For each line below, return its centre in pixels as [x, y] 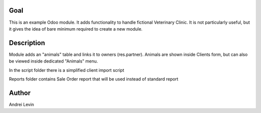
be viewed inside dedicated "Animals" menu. [53, 61]
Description [27, 43]
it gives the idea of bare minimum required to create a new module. [76, 29]
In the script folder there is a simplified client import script [66, 70]
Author [20, 93]
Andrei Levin [22, 104]
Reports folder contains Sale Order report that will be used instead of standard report [94, 79]
